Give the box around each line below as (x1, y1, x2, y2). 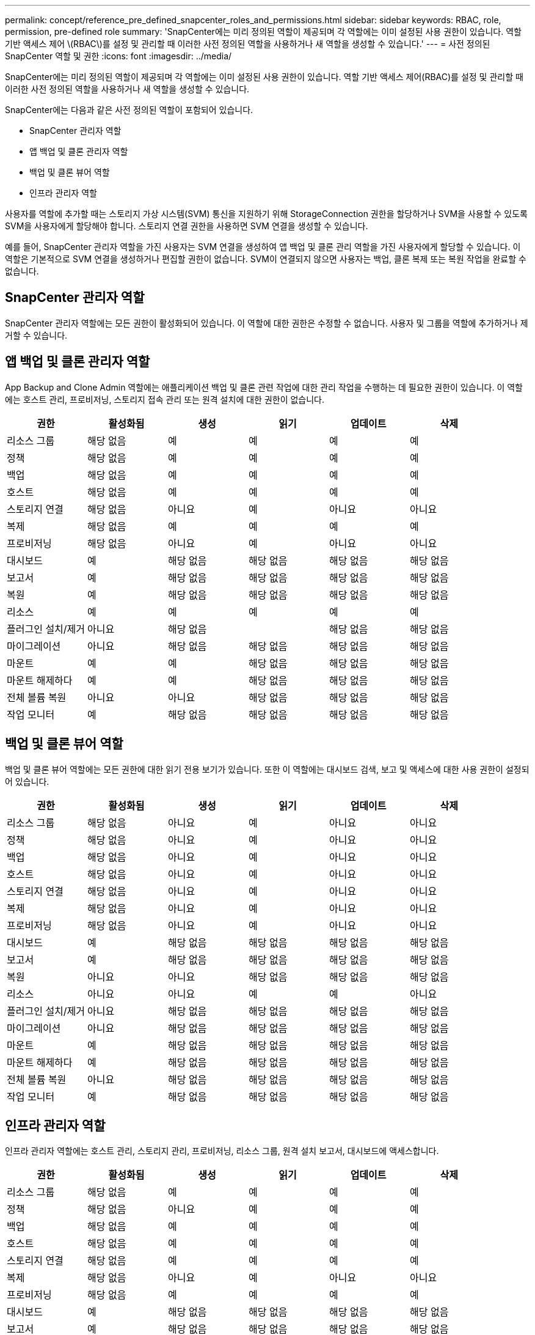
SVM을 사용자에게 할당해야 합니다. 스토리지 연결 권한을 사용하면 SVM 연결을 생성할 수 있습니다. (5, 221, 368, 231)
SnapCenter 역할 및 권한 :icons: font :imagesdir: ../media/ (5, 51, 232, 61)
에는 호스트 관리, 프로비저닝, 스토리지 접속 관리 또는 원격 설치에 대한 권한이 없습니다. (5, 394, 325, 405)
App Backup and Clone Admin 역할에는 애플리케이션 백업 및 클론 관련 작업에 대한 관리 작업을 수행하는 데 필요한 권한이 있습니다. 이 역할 (5, 381, 523, 392)
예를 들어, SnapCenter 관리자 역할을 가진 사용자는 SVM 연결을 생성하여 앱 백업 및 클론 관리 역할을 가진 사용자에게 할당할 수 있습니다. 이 (5, 241, 521, 252)
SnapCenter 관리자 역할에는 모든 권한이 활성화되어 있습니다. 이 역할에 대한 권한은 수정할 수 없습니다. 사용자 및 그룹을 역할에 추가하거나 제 (5, 317, 528, 328)
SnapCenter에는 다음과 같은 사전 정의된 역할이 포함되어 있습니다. (5, 105, 253, 115)
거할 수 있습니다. (5, 329, 68, 340)
